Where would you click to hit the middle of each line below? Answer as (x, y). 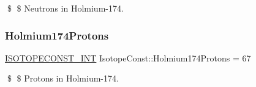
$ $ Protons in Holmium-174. (63, 78)
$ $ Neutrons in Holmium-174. (65, 8)
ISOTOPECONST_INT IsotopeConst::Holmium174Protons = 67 (128, 57)
